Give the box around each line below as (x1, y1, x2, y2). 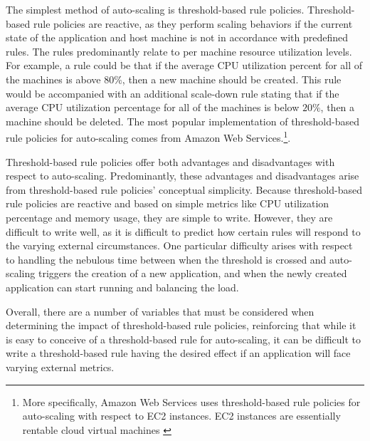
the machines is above (6, 71, 101, 86)
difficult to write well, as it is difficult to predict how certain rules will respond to (6, 224, 361, 239)
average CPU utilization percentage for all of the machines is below (6, 100, 300, 115)
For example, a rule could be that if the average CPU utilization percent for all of (6, 58, 363, 73)
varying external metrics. (6, 359, 115, 374)
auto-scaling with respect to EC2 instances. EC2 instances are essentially (22, 408, 341, 423)
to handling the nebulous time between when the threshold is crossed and (6, 251, 327, 266)
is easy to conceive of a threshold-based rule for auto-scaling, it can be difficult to (6, 331, 361, 346)
